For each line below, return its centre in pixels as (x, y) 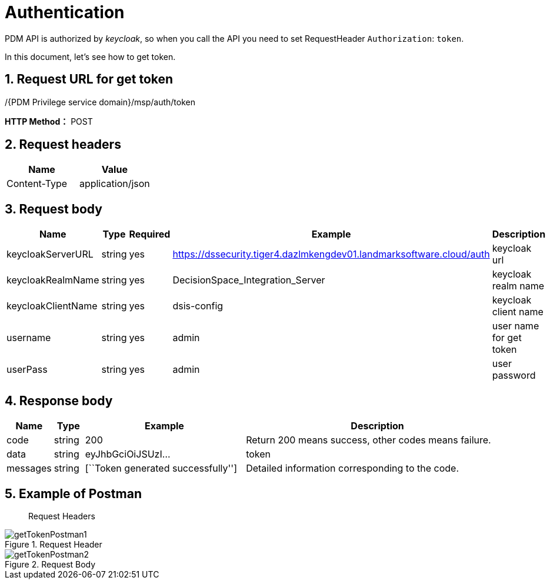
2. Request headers (63, 145)
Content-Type (37, 184)
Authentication (65, 12)
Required (150, 234)
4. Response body (59, 401)
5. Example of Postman (73, 493)
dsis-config (198, 306)
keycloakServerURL (50, 254)
